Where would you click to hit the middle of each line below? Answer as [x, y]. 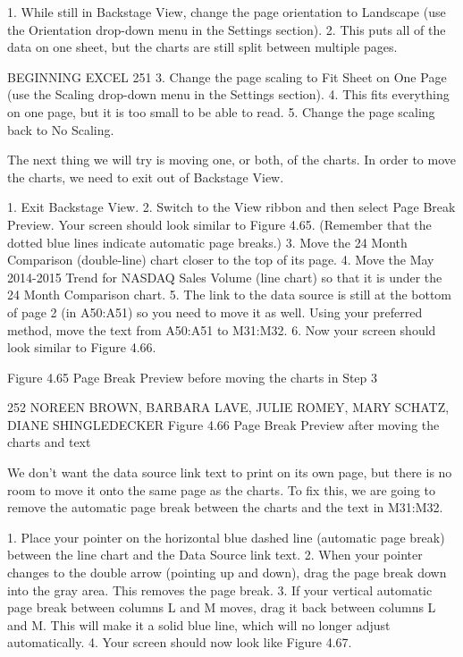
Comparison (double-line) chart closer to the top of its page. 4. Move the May [221, 260]
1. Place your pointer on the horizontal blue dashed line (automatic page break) [226, 537]
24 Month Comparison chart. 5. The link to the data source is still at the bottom [230, 295]
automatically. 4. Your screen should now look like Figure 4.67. [180, 642]
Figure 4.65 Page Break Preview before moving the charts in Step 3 [193, 377]
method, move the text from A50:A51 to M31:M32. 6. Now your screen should [222, 329]
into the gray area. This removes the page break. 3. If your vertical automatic [220, 590]
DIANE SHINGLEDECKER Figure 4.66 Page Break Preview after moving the [223, 424]
